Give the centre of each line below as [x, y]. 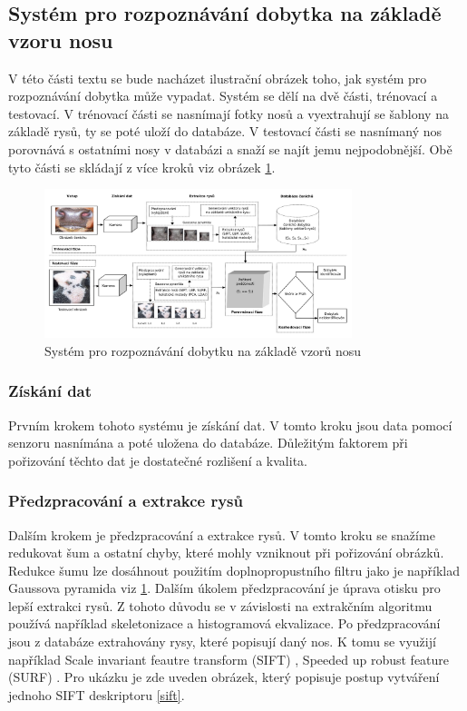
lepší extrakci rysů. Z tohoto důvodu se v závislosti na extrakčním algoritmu [220, 605]
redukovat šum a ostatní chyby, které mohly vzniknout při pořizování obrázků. [226, 553]
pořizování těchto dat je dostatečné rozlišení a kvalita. [158, 460]
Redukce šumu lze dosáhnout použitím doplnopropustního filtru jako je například [234, 570]
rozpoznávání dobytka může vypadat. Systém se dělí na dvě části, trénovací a [223, 96]
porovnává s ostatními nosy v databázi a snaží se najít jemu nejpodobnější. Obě [230, 148]
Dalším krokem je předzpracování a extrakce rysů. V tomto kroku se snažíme [222, 534]
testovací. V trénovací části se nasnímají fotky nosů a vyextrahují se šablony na [229, 113]
